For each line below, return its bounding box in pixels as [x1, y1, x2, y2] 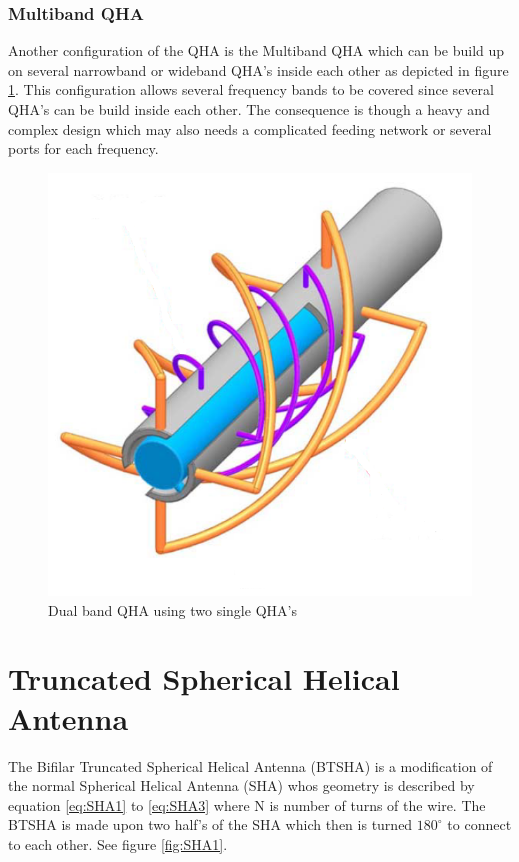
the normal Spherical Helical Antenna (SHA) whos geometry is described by [8, 775, 475, 796]
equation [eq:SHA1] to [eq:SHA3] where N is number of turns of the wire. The [8, 794, 486, 815]
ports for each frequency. [8, 138, 159, 159]
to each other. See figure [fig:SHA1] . [8, 833, 228, 854]
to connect [447, 814, 512, 835]
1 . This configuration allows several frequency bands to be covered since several [8, 79, 494, 100]
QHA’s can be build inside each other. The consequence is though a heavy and [8, 99, 490, 119]
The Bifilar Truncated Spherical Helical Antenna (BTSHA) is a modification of [8, 755, 493, 776]
